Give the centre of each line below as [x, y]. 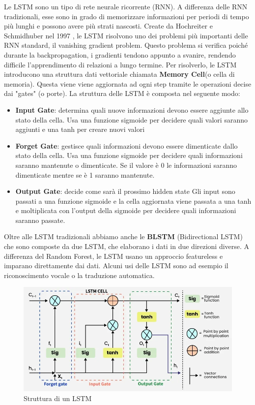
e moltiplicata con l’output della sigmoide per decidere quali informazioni [126, 210]
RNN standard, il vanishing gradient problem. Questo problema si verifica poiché [126, 45]
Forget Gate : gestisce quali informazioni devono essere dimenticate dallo [127, 145]
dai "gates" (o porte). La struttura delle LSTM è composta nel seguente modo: [122, 93]
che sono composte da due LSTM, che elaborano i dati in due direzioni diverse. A [127, 246]
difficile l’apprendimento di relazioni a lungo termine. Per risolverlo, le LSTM [120, 64]
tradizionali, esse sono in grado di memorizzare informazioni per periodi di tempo [127, 16]
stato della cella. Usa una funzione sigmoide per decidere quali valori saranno [131, 119]
